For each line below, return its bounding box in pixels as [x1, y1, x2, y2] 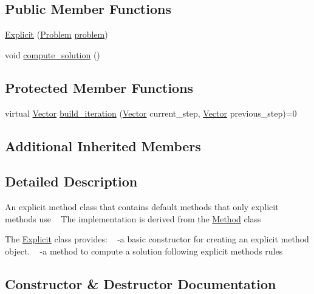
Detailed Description [5, 172, 138, 191]
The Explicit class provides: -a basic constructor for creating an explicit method [5, 233, 309, 245]
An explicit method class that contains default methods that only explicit [5, 200, 279, 213]
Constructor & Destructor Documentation [5, 274, 276, 293]
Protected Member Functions [5, 78, 194, 97]
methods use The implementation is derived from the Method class [5, 212, 261, 225]
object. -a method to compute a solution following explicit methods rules [5, 244, 283, 257]
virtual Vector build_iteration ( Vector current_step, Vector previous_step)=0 [5, 106, 297, 119]
